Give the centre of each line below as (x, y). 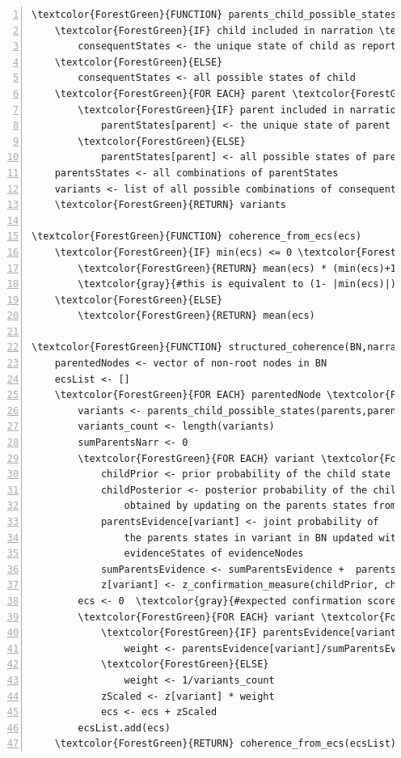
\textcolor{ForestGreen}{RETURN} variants (170, 205)
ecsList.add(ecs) (124, 728)
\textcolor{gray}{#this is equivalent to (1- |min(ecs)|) (237, 284)
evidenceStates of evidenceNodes (214, 554)
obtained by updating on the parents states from (260, 506)
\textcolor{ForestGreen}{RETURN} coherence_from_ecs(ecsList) (226, 744)
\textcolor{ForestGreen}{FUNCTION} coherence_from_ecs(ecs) (197, 237)
